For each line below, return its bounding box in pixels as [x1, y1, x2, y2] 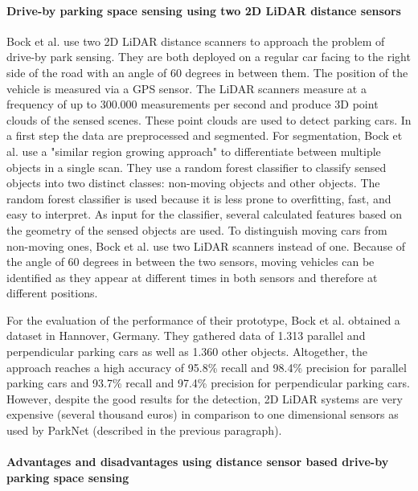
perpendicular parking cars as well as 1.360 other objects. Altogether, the [6, 343, 367, 360]
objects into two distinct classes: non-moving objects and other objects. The [6, 174, 380, 191]
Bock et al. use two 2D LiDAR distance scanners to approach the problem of [6, 32, 385, 49]
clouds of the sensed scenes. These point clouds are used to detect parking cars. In [6, 111, 412, 128]
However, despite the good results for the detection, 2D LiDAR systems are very [6, 390, 403, 407]
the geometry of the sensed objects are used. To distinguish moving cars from [6, 221, 387, 238]
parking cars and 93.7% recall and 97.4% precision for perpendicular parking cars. [6, 374, 410, 391]
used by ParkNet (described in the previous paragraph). [6, 422, 282, 439]
